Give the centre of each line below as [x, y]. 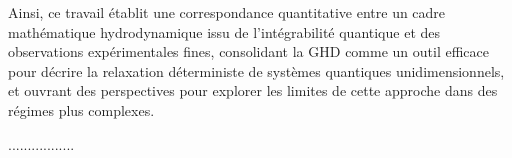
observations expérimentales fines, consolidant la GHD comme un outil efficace [248, 51]
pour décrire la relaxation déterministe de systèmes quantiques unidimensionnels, [256, 70]
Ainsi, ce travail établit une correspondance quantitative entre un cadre [227, 12]
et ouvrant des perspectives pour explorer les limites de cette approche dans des [253, 90]
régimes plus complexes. [81, 109]
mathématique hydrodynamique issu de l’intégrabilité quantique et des [224, 31]
